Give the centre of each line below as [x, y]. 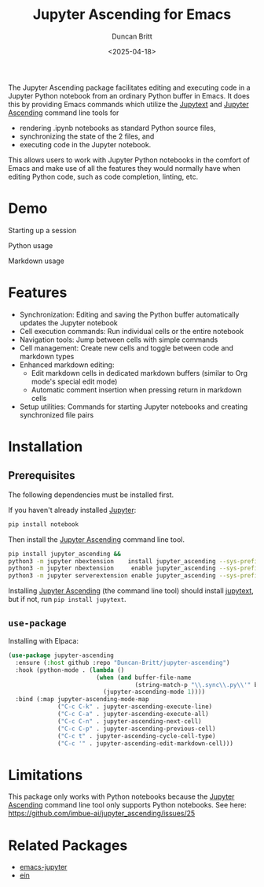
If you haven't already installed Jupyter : [72, 510]
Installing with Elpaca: [43, 641]
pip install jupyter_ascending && [65, 554]
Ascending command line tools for [64, 113]
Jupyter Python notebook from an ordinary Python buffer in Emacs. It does [129, 95]
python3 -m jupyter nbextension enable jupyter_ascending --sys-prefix [135, 569]
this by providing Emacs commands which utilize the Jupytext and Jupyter [128, 104]
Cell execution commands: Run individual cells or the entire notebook [132, 331]
